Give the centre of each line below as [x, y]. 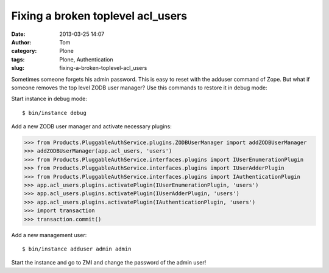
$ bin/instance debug [54, 113]
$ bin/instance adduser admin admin [77, 249]
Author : [21, 42]
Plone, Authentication [86, 59]
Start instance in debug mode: [49, 99]
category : [24, 51]
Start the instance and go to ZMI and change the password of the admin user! [109, 263]
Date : [18, 34]
